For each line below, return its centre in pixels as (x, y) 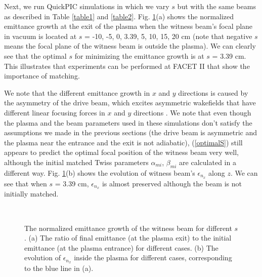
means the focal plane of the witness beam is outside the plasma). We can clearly (130, 46)
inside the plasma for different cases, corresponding (153, 258)
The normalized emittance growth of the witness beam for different (128, 228)
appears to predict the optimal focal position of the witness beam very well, (121, 152)
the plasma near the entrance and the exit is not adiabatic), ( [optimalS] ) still (123, 142)
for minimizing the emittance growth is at (139, 55)
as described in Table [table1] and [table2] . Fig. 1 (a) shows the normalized (119, 16)
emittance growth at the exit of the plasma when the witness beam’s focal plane (128, 26)
